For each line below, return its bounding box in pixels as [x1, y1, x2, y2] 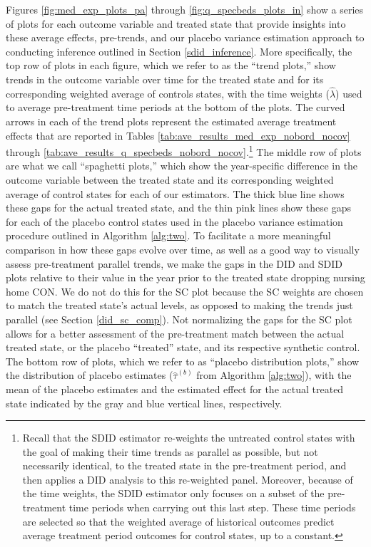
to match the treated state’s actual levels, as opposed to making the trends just [6, 298, 353, 313]
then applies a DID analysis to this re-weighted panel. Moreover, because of [22, 472, 353, 486]
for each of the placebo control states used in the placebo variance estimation [6, 214, 343, 229]
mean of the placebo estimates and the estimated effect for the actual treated [6, 381, 344, 396]
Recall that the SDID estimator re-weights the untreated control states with [22, 430, 355, 445]
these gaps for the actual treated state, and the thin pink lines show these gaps [6, 200, 351, 215]
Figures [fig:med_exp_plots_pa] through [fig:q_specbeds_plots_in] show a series [6, 2, 364, 16]
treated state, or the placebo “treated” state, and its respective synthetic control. [6, 340, 360, 355]
